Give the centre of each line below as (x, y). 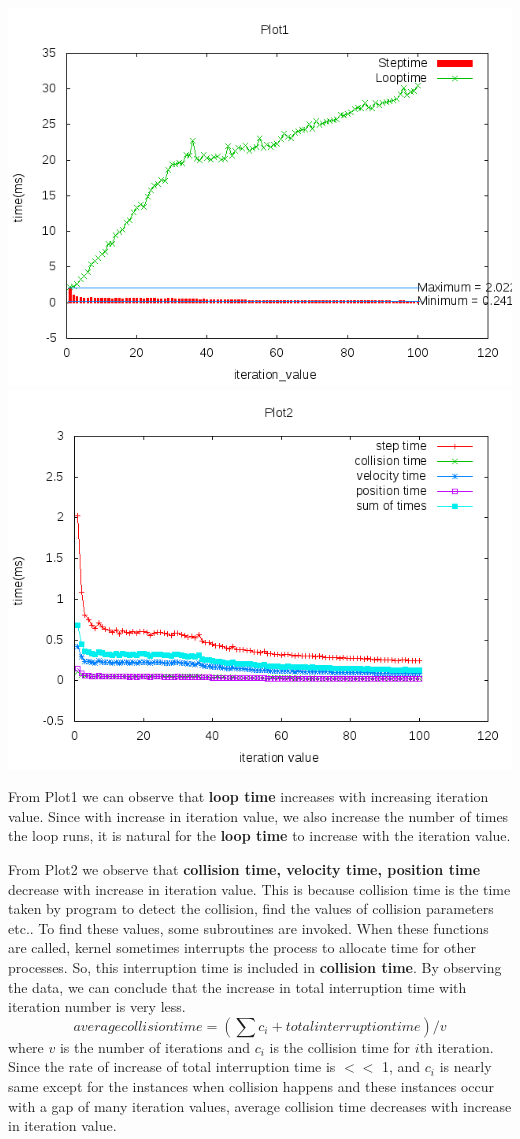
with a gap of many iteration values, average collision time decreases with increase (260, 1105)
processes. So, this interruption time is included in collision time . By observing (255, 966)
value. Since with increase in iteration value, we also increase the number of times (258, 815)
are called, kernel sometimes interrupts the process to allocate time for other (242, 947)
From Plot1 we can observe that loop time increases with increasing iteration (248, 796)
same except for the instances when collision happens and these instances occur (251, 1085)
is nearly (465, 1066)
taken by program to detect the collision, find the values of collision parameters (251, 908)
